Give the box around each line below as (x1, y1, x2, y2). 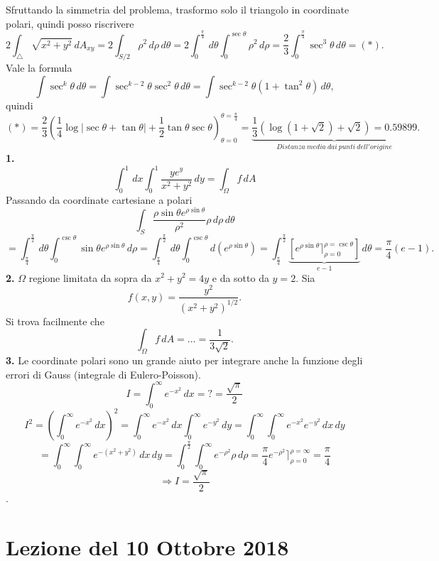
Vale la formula (6, 60, 72, 75)
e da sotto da (212, 270, 269, 285)
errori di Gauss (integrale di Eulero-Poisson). (6, 366, 201, 381)
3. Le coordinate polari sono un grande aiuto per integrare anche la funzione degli (6, 353, 363, 368)
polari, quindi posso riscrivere (6, 16, 134, 31)
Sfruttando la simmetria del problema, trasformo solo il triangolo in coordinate (6, 2, 349, 16)
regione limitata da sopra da (28, 270, 152, 285)
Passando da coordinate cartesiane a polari (6, 192, 193, 207)
